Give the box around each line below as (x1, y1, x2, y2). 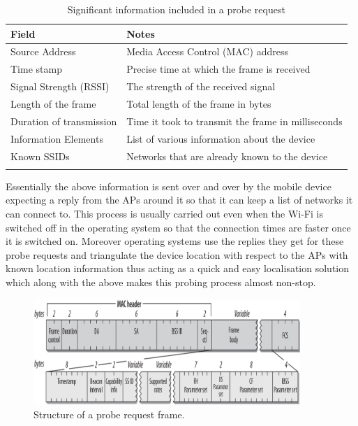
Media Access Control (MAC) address (126, 44, 288, 59)
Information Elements (10, 131, 103, 145)
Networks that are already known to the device (126, 148, 328, 163)
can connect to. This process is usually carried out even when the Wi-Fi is (6, 206, 323, 221)
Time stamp (10, 62, 62, 76)
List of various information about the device (126, 131, 315, 145)
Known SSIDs (10, 148, 70, 163)
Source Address (10, 44, 76, 59)
